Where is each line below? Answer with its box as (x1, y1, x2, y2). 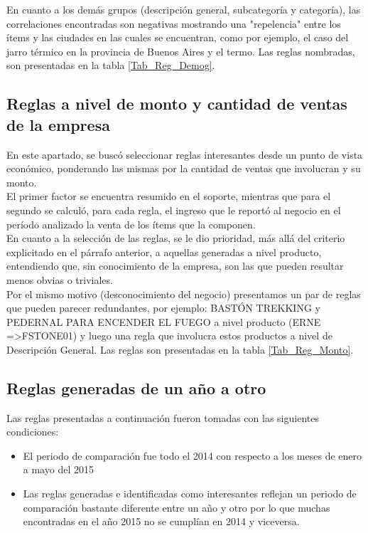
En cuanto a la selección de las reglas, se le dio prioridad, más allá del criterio (6, 231, 345, 246)
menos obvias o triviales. (6, 272, 113, 287)
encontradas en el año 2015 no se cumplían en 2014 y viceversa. (23, 514, 300, 529)
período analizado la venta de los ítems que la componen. (6, 216, 256, 231)
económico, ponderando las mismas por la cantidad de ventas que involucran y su (6, 161, 361, 176)
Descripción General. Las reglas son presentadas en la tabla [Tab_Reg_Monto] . (6, 342, 354, 357)
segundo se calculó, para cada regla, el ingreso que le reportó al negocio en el (6, 202, 341, 217)
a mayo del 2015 (23, 462, 94, 477)
